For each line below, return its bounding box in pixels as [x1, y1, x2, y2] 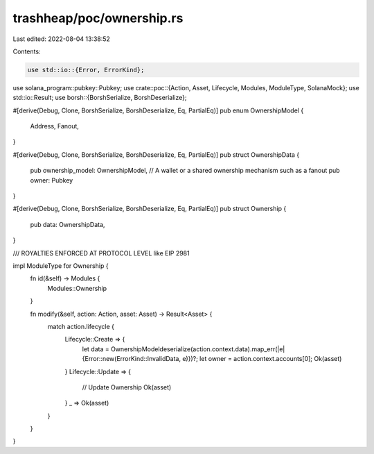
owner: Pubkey [30, 176, 73, 184]
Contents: [12, 47, 41, 56]
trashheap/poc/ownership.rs [12, 10, 184, 26]
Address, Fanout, [30, 122, 80, 131]
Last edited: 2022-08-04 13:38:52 [12, 35, 111, 43]
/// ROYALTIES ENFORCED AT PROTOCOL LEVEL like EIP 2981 [12, 249, 190, 257]
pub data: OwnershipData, [30, 220, 105, 228]
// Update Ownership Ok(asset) [82, 382, 172, 392]
